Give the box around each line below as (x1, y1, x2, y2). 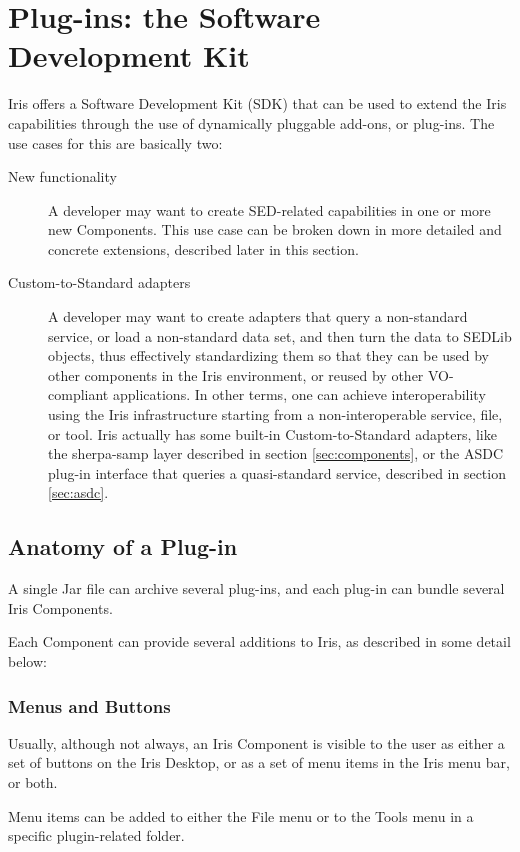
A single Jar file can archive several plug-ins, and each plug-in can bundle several (8, 578, 505, 599)
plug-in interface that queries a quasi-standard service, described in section (48, 462, 506, 483)
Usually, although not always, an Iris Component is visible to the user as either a (8, 732, 505, 753)
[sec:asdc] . (48, 482, 109, 503)
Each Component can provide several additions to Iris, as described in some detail (8, 631, 511, 652)
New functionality (8, 166, 117, 187)
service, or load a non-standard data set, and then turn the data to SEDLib (48, 325, 512, 346)
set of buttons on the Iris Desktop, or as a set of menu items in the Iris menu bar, (8, 752, 510, 773)
